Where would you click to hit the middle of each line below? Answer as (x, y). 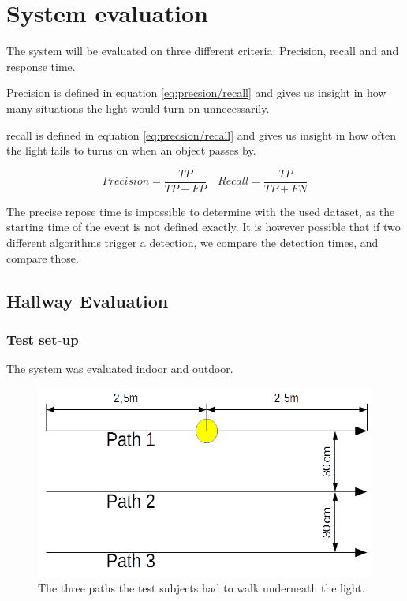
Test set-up (43, 339)
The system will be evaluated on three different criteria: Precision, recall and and (203, 51)
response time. (41, 66)
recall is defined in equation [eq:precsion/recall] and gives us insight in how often (202, 134)
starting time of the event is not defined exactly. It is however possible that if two (203, 227)
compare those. (43, 258)
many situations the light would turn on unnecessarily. (138, 108)
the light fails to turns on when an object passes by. (131, 150)
